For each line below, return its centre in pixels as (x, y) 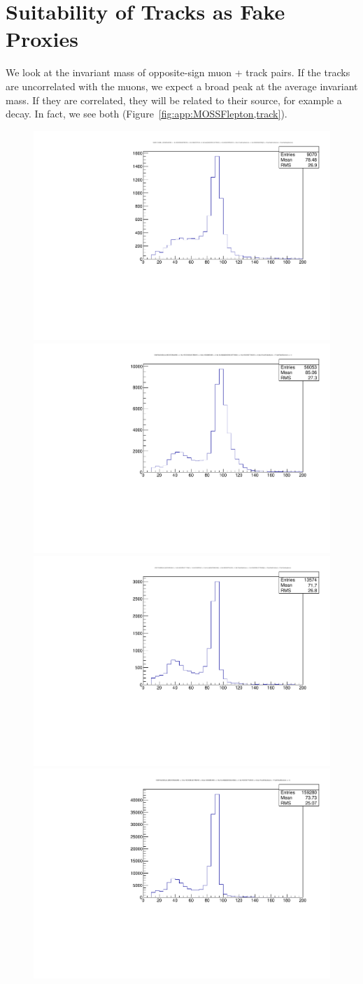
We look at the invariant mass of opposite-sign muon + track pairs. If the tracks (178, 72)
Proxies (42, 39)
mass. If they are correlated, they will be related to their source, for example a (174, 100)
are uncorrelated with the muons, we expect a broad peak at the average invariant (182, 86)
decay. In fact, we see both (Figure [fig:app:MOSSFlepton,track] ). (147, 114)
